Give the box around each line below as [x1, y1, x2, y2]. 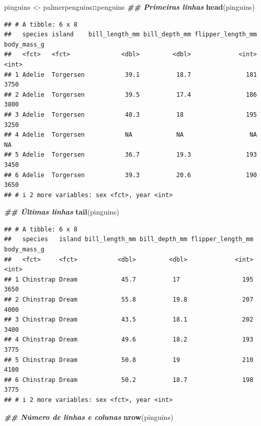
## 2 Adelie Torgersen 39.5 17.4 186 [4, 91, 257, 98]
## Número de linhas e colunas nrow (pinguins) [4, 411, 173, 422]
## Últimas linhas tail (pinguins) [4, 206, 119, 217]
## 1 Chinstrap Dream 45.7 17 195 [4, 275, 253, 283]
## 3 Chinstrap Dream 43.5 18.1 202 [4, 316, 253, 324]
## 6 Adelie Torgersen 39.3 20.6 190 [4, 171, 257, 179]
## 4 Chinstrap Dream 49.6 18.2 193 [4, 336, 253, 344]
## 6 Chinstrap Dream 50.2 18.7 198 [4, 376, 253, 384]
